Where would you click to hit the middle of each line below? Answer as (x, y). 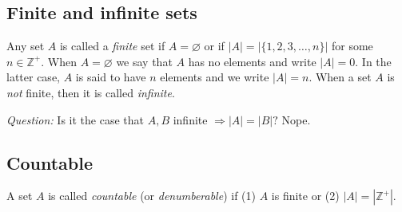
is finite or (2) (305, 196)
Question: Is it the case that (75, 119)
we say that (144, 61)
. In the (373, 61)
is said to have (111, 77)
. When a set (340, 77)
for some (352, 46)
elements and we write (215, 77)
